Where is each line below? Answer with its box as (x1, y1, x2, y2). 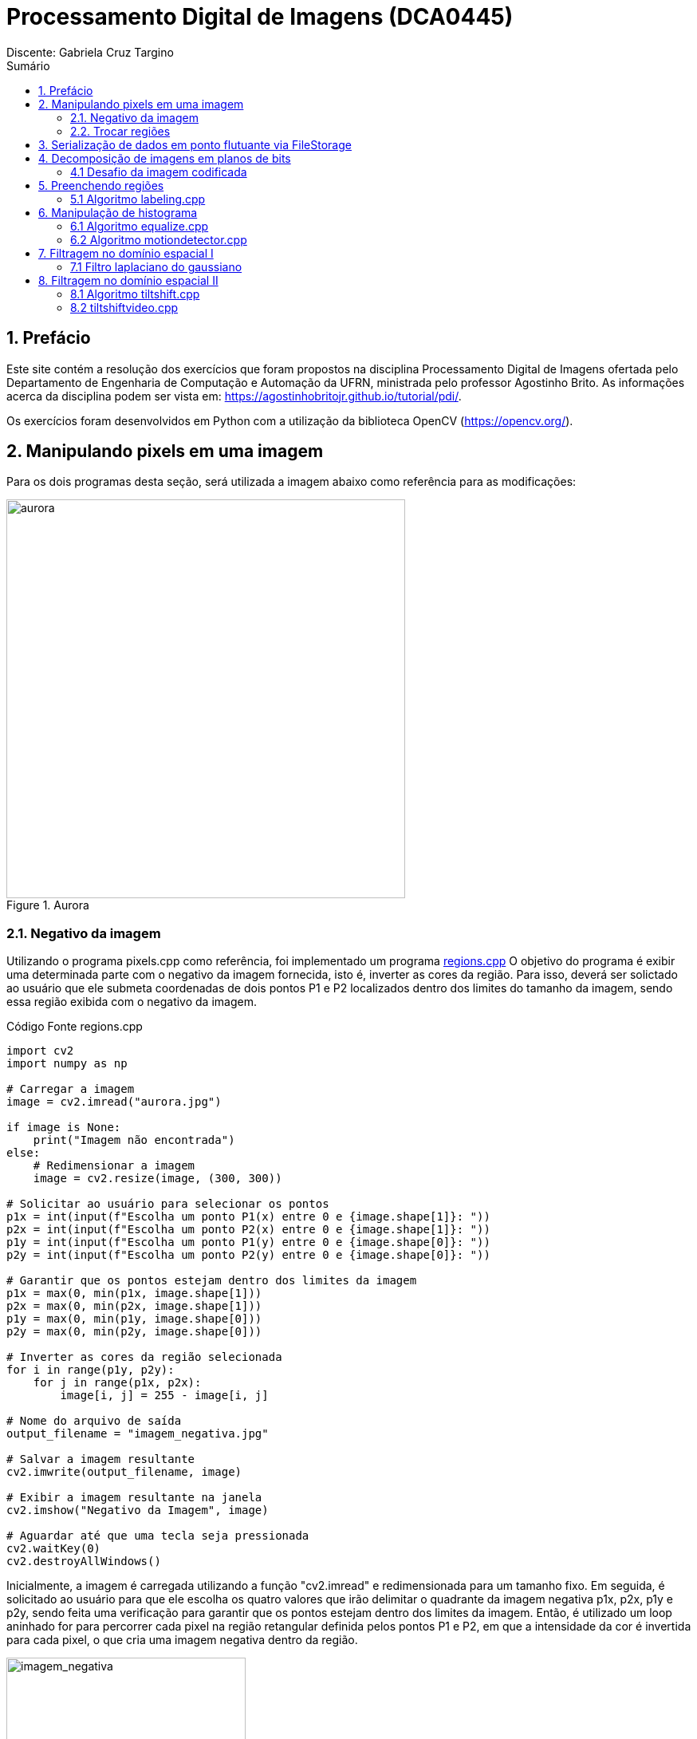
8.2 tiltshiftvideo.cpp (70, 300, 179, 314)
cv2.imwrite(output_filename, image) (6, 1465, 242, 1479)
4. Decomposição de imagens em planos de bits (38, 151, 291, 165)
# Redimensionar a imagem (33, 1159, 195, 1173)
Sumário (6, 58, 50, 73)
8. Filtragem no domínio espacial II (38, 273, 219, 287)
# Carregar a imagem (6, 1082, 135, 1096)
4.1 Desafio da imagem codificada (70, 164, 247, 179)
